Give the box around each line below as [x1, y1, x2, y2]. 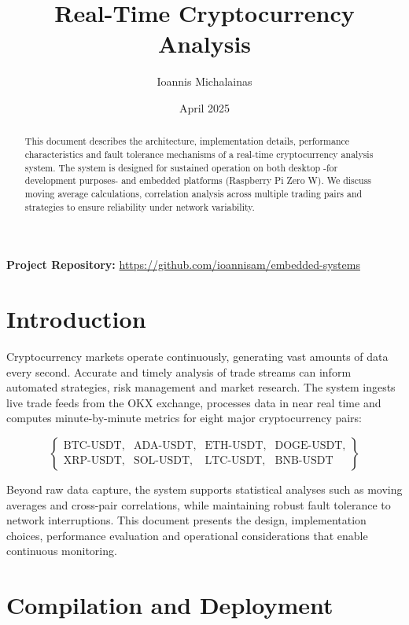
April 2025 [179, 99, 230, 116]
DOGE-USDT [275, 440, 343, 452]
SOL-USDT [133, 455, 190, 467]
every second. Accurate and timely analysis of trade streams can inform [6, 363, 352, 380]
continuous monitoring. [6, 542, 117, 559]
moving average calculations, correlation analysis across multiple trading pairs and [24, 186, 363, 200]
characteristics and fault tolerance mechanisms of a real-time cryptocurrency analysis [24, 147, 374, 160]
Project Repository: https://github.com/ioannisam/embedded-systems [6, 256, 360, 273]
